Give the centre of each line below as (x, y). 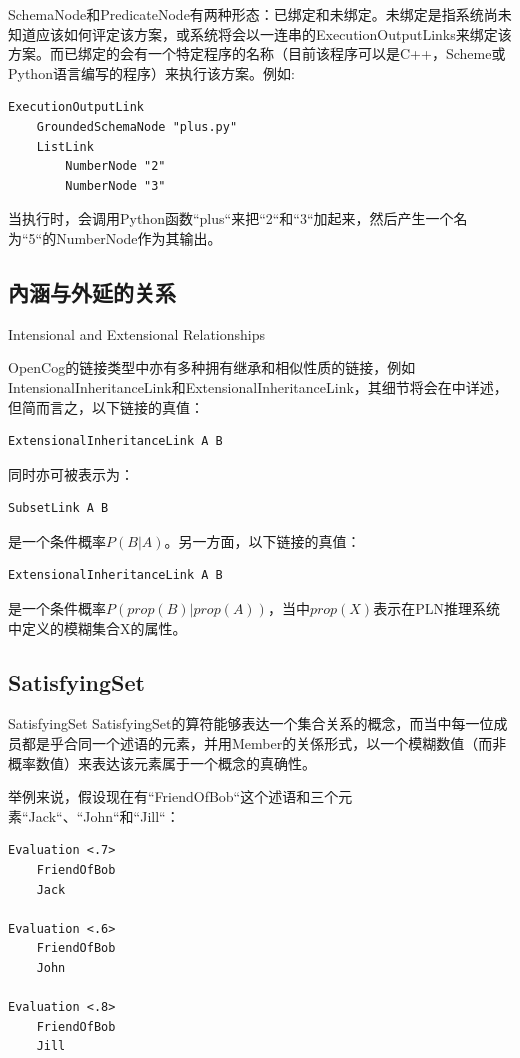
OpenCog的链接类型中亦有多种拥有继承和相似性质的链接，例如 (212, 367)
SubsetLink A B (58, 508)
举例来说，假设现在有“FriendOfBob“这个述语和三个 (173, 796)
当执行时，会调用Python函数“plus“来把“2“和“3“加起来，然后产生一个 (231, 218)
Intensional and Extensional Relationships (137, 333)
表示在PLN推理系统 (436, 608)
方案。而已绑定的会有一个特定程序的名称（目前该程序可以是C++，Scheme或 (257, 53)
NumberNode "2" (115, 166)
